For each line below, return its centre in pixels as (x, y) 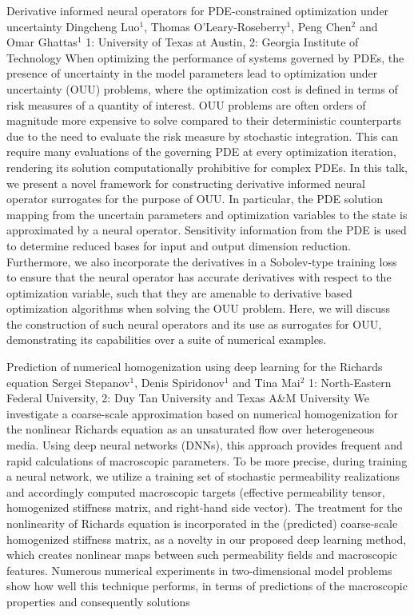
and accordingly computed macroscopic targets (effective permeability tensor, (196, 491)
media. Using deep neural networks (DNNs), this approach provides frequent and (205, 445)
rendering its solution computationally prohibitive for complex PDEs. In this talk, (207, 167)
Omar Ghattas (42, 42)
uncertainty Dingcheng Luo (73, 26)
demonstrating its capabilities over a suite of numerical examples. (167, 339)
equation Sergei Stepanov (68, 382)
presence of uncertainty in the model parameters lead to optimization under (192, 73)
